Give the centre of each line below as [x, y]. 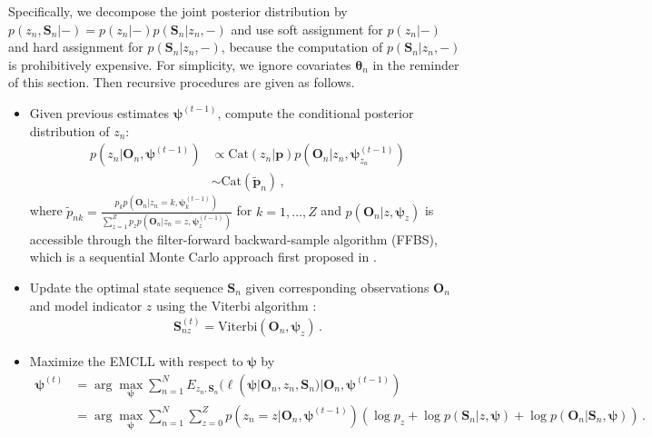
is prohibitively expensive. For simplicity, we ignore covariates [180, 64]
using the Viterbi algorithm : [236, 305]
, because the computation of [302, 47]
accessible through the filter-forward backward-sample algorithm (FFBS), [233, 238]
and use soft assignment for [307, 29]
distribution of [69, 130]
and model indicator [86, 305]
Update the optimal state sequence [126, 288]
